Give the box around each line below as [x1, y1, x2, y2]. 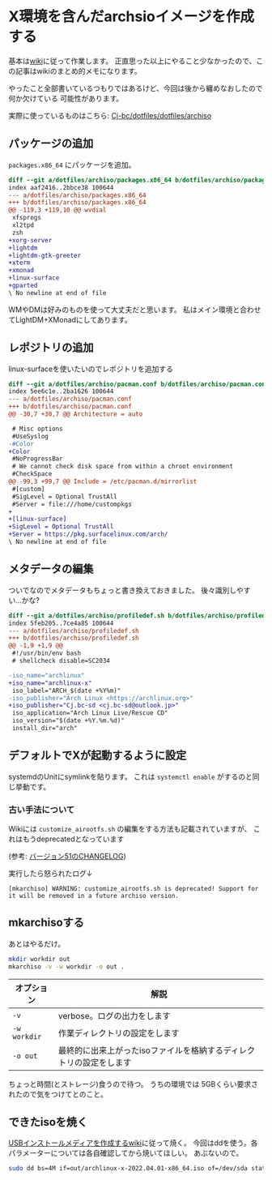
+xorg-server [8, 236, 53, 244]
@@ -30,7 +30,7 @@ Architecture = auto [8, 410, 143, 418]
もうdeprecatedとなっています [22, 834, 125, 844]
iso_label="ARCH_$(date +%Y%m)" [11, 686, 121, 695]
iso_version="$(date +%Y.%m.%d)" [11, 716, 125, 725]
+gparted [8, 281, 38, 289]
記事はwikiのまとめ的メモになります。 [15, 66, 142, 75]
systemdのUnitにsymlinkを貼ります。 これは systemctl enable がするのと [8, 772, 253, 781]
